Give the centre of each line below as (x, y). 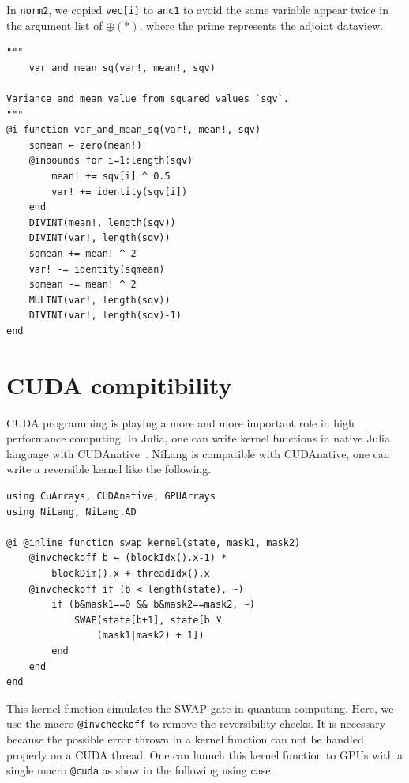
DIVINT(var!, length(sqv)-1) (105, 316)
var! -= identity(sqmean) (97, 269)
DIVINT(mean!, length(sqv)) (102, 222)
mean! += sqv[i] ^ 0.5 (111, 176)
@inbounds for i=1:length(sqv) (111, 161)
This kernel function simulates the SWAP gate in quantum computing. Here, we (200, 708)
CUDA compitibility (119, 384)
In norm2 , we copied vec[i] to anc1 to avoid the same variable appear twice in (197, 9)
